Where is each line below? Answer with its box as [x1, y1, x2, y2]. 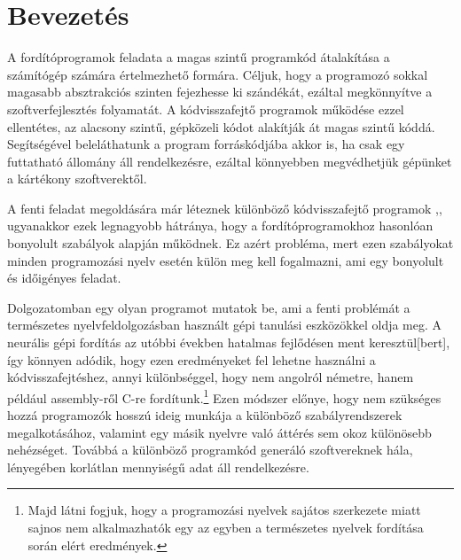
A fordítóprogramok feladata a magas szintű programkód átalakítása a [7, 48, 390, 66]
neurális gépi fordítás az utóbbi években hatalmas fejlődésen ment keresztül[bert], [7, 333, 450, 352]
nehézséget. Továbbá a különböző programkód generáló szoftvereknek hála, [7, 440, 413, 459]
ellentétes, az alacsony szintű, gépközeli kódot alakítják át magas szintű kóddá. [7, 117, 435, 136]
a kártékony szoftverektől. [7, 169, 147, 188]
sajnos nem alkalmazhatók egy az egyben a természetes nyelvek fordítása [27, 518, 424, 537]
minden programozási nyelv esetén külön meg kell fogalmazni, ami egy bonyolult [7, 251, 444, 269]
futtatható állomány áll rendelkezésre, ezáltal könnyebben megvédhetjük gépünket [7, 152, 452, 170]
